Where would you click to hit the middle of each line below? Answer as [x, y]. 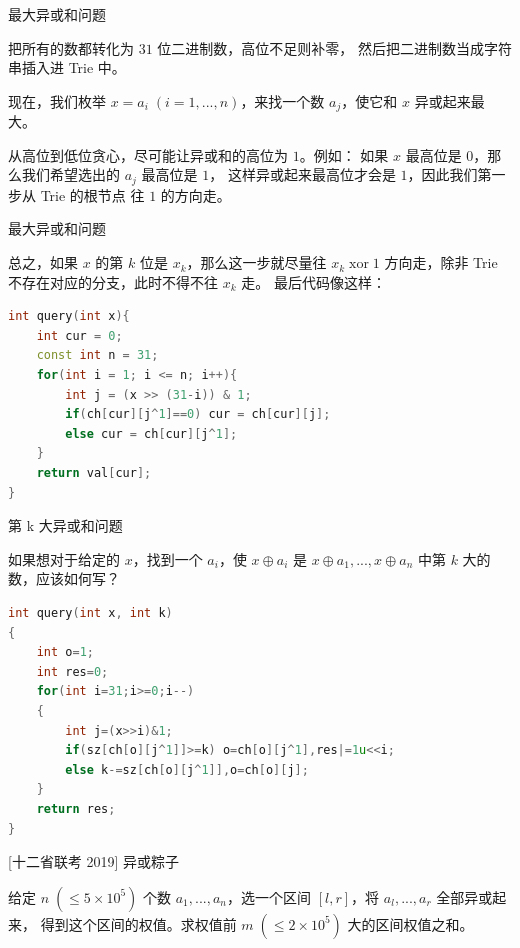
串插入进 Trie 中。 [67, 67]
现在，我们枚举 [57, 100]
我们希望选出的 [70, 174]
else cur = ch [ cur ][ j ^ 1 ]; [151, 433]
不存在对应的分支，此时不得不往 [113, 281]
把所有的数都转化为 [71, 47]
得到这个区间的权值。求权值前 [138, 923]
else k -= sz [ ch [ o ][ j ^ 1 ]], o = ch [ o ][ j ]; [187, 769]
